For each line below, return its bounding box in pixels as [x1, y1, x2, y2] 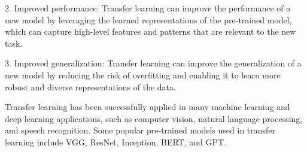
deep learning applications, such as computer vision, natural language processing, [5, 112, 303, 124]
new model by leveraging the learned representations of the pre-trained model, [5, 13, 292, 26]
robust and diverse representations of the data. [5, 80, 176, 93]
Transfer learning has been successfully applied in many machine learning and [5, 101, 290, 113]
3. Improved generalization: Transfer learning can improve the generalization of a [5, 57, 302, 69]
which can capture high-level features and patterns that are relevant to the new [5, 25, 296, 38]
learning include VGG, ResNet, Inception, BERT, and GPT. [5, 135, 227, 148]
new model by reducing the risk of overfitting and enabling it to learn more [5, 68, 281, 81]
